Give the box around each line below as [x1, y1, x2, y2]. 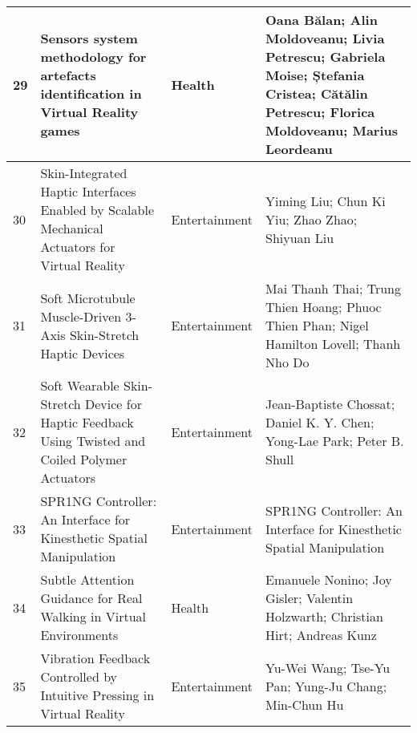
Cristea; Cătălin [265, 84, 368, 103]
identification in [40, 84, 142, 103]
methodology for [40, 47, 147, 66]
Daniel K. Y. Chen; [265, 413, 374, 431]
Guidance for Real [40, 589, 143, 607]
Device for [85, 395, 142, 413]
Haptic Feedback [40, 413, 134, 431]
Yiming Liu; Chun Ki [265, 191, 386, 210]
